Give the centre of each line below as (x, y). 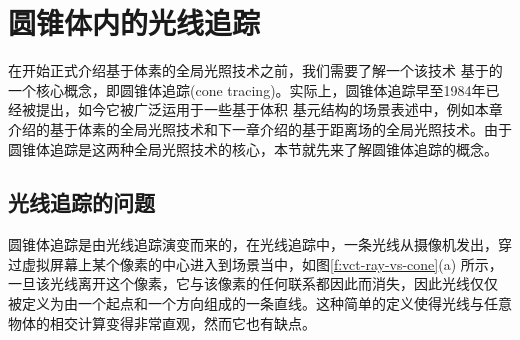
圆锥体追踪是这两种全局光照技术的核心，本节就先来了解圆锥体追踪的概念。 (253, 148)
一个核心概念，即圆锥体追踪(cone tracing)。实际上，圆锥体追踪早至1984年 (247, 89)
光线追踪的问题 (81, 202)
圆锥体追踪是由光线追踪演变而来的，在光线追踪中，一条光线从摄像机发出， (253, 244)
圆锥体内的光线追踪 (134, 22)
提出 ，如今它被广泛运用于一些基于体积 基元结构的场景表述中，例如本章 (269, 109)
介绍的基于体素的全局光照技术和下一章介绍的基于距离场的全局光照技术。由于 (260, 128)
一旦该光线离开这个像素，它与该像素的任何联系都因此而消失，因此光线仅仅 (253, 283)
